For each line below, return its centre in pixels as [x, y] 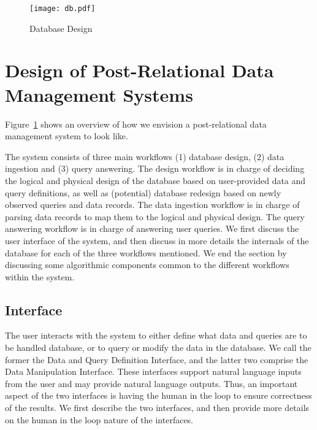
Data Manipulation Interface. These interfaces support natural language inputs [153, 371]
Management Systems [99, 94]
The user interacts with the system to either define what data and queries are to [156, 335]
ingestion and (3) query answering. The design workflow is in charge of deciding [155, 168]
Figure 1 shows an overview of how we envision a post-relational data [136, 124]
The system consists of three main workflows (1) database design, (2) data [145, 156]
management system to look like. [67, 136]
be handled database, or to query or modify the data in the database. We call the [158, 347]
